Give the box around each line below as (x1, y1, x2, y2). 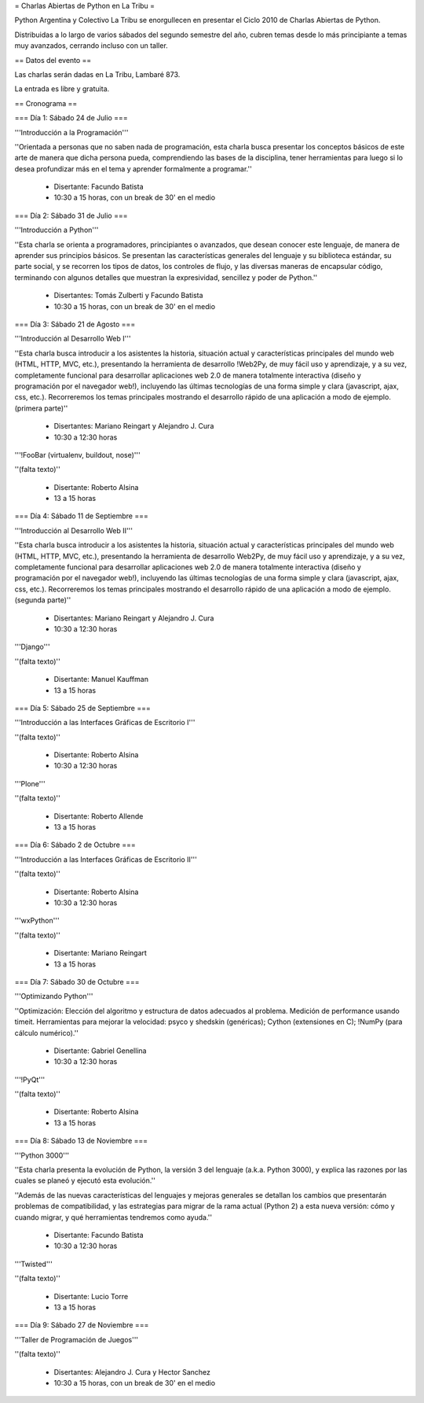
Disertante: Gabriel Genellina (53, 1046, 147, 1055)
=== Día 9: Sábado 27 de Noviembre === (14, 1320, 149, 1330)
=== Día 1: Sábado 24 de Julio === (14, 113, 129, 123)
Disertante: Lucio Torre (53, 1291, 129, 1301)
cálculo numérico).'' (14, 1028, 79, 1037)
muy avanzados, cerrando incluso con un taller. (14, 41, 168, 50)
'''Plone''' (14, 779, 46, 788)
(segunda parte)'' (14, 595, 71, 605)
